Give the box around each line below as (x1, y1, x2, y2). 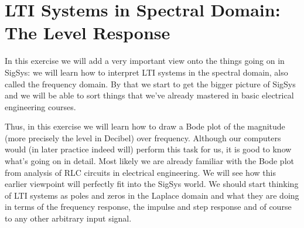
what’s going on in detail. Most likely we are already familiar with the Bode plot (5, 155, 294, 167)
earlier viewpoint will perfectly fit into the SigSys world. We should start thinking (5, 178, 299, 190)
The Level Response (5, 21, 170, 45)
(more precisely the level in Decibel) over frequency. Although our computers (5, 131, 281, 144)
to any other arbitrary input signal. (5, 212, 132, 224)
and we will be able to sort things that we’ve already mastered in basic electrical (5, 89, 294, 101)
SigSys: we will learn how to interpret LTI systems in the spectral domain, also (5, 66, 288, 78)
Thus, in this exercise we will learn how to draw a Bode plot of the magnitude (5, 120, 285, 132)
